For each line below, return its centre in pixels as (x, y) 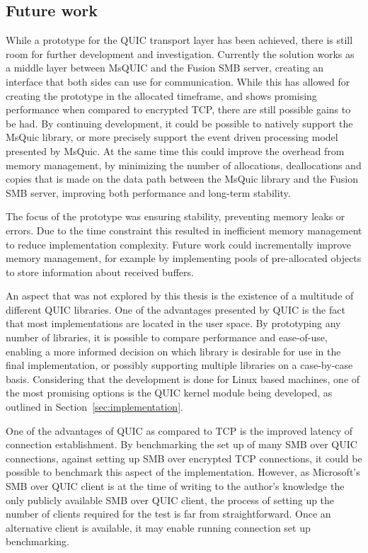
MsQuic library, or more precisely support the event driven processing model (172, 137)
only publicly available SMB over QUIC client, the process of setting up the (170, 500)
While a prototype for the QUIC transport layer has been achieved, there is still (179, 40)
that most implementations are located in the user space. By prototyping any (173, 323)
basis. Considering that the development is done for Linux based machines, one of (183, 378)
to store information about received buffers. (100, 272)
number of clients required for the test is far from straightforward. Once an (168, 514)
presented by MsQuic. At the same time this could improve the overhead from (175, 150)
